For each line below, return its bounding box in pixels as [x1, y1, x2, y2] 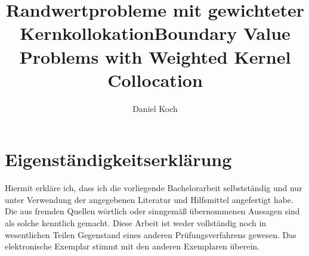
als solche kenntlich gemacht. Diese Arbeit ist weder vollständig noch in [5, 217, 267, 229]
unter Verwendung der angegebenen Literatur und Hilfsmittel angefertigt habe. [5, 193, 293, 205]
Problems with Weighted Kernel [19, 44, 291, 68]
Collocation [107, 67, 203, 92]
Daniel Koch [132, 102, 178, 114]
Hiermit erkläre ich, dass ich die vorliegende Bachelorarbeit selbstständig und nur [5, 182, 302, 194]
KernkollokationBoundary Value [20, 21, 291, 45]
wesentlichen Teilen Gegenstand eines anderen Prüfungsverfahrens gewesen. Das [5, 228, 296, 241]
